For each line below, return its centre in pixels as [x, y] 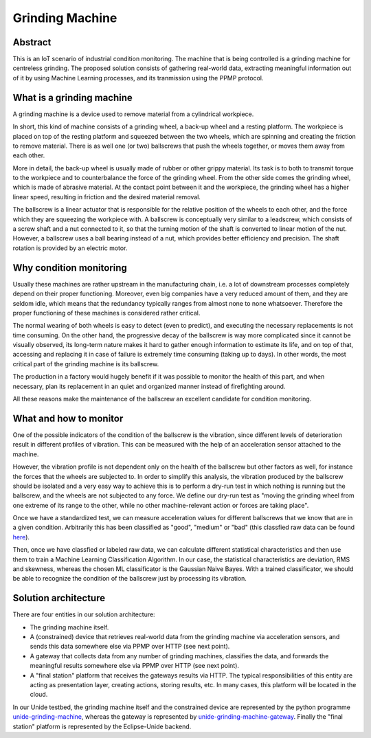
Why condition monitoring [70, 268]
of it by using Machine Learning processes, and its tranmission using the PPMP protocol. [138, 78]
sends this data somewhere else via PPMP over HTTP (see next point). [130, 647]
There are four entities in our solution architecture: [84, 614]
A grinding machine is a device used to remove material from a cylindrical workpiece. [133, 114]
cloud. [39, 695]
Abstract [32, 42]
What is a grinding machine [73, 97]
